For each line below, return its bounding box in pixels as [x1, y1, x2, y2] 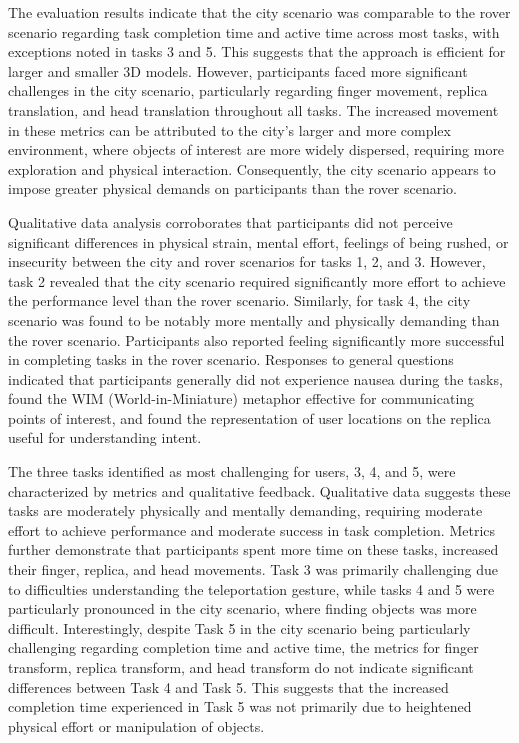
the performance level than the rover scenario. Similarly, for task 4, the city [8, 290, 471, 311]
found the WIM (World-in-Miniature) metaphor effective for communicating [8, 388, 475, 409]
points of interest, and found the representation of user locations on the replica [8, 407, 491, 428]
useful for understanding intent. [8, 427, 202, 448]
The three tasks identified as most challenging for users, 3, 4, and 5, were [8, 461, 456, 482]
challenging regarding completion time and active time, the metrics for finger [8, 637, 479, 658]
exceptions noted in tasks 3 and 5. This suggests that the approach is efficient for [8, 41, 506, 62]
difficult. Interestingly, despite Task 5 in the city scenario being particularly [8, 617, 471, 638]
